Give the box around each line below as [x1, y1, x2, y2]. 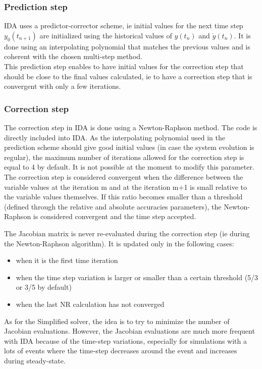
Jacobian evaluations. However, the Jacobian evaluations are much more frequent [4, 326, 255, 336]
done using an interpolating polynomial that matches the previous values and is [4, 41, 250, 51]
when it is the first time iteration [16, 255, 118, 266]
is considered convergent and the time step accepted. [33, 211, 196, 222]
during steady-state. [4, 355, 66, 365]
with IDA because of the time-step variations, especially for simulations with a [4, 335, 247, 346]
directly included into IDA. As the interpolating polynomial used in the [4, 132, 225, 142]
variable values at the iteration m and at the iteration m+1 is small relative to [4, 181, 247, 192]
